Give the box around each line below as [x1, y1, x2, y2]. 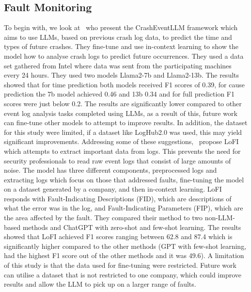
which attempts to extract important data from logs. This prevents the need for [4, 146, 241, 156]
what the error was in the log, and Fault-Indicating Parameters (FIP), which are [4, 203, 243, 213]
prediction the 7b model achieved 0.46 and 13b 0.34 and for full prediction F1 [4, 89, 235, 99]
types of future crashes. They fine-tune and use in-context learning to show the [4, 41, 238, 51]
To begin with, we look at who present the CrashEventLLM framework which [4, 22, 238, 32]
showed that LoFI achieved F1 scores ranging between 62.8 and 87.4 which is [4, 231, 233, 242]
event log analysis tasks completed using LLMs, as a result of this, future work [4, 108, 237, 118]
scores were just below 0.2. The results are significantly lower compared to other [4, 98, 242, 108]
